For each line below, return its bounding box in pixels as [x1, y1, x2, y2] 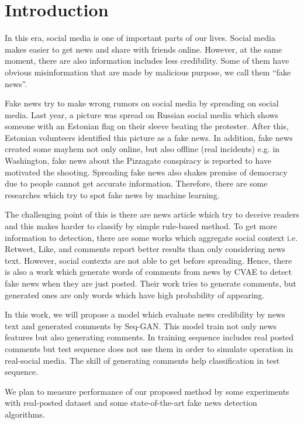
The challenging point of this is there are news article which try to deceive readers [5, 208, 299, 220]
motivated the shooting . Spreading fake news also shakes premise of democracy [5, 166, 288, 178]
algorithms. [5, 408, 45, 420]
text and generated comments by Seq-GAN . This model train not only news [5, 319, 277, 332]
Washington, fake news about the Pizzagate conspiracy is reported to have [5, 154, 272, 167]
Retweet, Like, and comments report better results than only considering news [5, 243, 286, 255]
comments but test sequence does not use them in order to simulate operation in [5, 342, 293, 354]
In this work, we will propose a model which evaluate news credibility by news [5, 308, 285, 320]
